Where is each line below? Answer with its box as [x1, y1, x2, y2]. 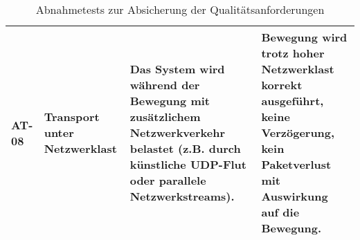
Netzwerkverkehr [129, 124, 226, 140]
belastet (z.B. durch [129, 140, 241, 156]
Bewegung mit [129, 93, 210, 109]
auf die [261, 204, 300, 220]
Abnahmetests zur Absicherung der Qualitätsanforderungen [35, 1, 325, 17]
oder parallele [129, 172, 206, 188]
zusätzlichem [129, 109, 201, 124]
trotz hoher [261, 45, 325, 61]
